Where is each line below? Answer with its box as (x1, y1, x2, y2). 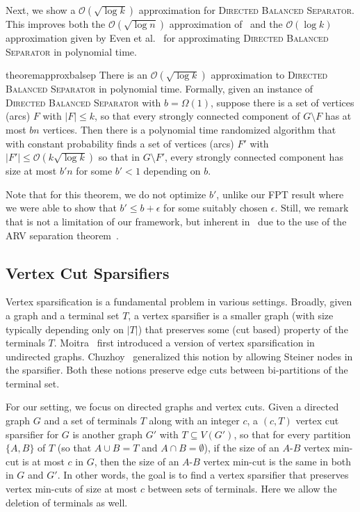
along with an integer (149, 413, 240, 428)
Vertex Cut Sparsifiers (6, 262, 170, 283)
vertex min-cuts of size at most (6, 481, 138, 496)
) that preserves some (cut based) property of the (138, 321, 348, 336)
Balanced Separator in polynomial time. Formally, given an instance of (6, 81, 313, 96)
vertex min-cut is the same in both (203, 454, 352, 468)
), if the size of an (204, 440, 279, 455)
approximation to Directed (211, 67, 328, 82)
